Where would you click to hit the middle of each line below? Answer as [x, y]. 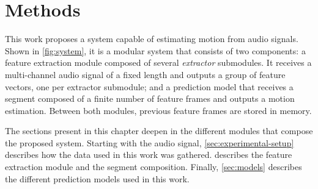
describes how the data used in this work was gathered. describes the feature [149, 155]
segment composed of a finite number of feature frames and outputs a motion [150, 98]
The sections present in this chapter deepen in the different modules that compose [159, 131]
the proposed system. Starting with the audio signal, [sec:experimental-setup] [150, 142]
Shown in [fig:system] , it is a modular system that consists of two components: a [155, 50]
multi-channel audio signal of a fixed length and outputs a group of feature [145, 74]
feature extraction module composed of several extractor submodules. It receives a [158, 62]
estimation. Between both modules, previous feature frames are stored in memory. [158, 110]
